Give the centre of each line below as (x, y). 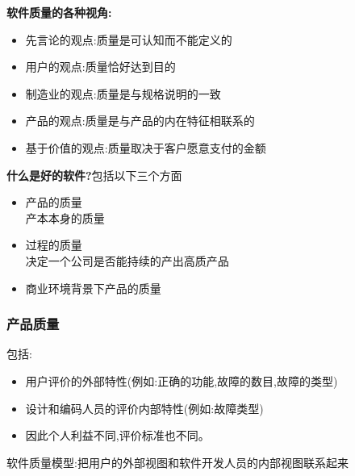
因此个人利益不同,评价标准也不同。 (117, 435)
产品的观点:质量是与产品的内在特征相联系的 (140, 121)
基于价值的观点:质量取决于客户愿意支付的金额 (146, 147)
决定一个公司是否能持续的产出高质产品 (127, 260)
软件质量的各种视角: (59, 12)
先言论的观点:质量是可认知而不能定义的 (129, 39)
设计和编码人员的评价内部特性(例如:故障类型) (144, 408)
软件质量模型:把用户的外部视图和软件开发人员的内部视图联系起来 (177, 462)
